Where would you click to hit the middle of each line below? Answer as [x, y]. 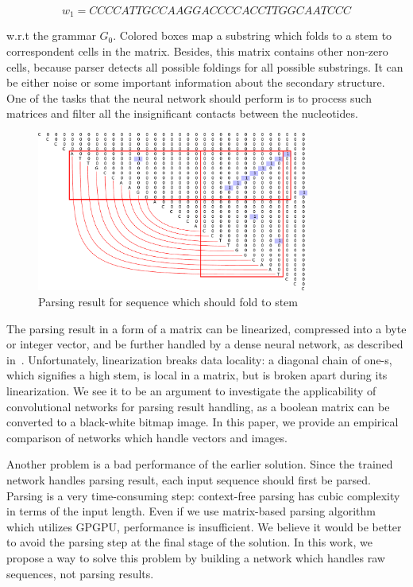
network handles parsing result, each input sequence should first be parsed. [189, 479]
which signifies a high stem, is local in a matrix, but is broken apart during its [197, 375]
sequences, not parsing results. [80, 573]
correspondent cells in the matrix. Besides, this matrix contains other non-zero [197, 51]
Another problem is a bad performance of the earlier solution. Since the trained [200, 464]
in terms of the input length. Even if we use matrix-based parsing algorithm [191, 511]
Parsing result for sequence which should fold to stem [168, 302]
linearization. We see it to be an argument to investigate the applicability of [191, 390]
